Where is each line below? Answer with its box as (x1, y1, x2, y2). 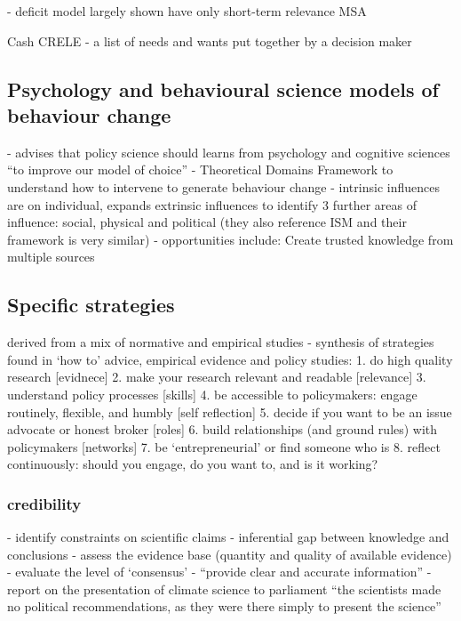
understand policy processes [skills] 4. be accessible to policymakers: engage (7, 384, 417, 403)
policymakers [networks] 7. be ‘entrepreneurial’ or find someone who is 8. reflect (7, 437, 441, 456)
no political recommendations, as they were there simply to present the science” (7, 597, 441, 616)
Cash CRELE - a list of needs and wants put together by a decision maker (7, 31, 412, 50)
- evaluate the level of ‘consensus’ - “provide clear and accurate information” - (7, 562, 432, 581)
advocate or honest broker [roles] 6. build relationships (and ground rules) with (7, 420, 438, 439)
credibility (7, 492, 82, 514)
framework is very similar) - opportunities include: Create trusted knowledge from (7, 230, 454, 248)
